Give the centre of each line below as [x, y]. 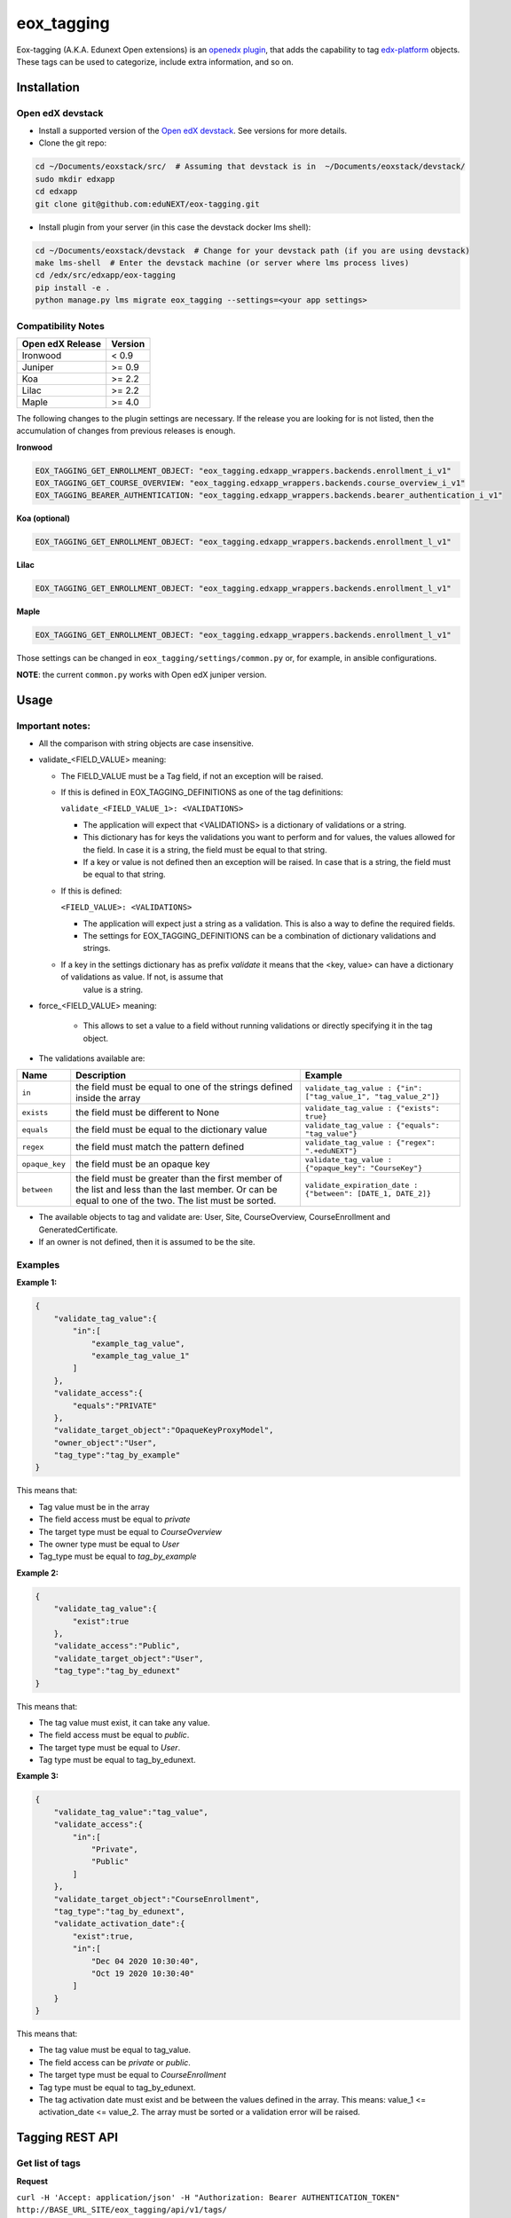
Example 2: [38, 1573]
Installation [48, 87]
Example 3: [38, 1776]
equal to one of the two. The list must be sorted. [176, 1200]
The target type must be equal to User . [110, 1747]
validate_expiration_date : [362, 1186]
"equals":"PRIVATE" [114, 1405]
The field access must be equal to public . [114, 1735]
